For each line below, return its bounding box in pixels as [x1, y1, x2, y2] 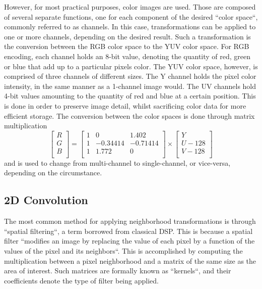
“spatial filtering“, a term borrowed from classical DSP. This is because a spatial [4, 225, 253, 236]
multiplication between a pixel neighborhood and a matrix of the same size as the [4, 255, 256, 266]
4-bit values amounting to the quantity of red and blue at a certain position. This [4, 90, 256, 101]
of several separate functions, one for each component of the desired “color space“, [4, 11, 258, 22]
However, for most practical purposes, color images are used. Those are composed [4, 2, 256, 12]
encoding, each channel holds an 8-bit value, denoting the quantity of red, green [4, 51, 251, 61]
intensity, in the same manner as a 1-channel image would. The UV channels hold [4, 80, 256, 91]
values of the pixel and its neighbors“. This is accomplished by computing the [4, 246, 243, 256]
